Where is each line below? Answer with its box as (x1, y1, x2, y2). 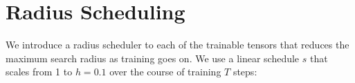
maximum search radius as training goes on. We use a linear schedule (6, 50, 300, 65)
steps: (233, 64, 257, 79)
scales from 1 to (6, 64, 73, 79)
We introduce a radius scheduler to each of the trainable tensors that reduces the (6, 37, 349, 52)
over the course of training (109, 64, 221, 79)
